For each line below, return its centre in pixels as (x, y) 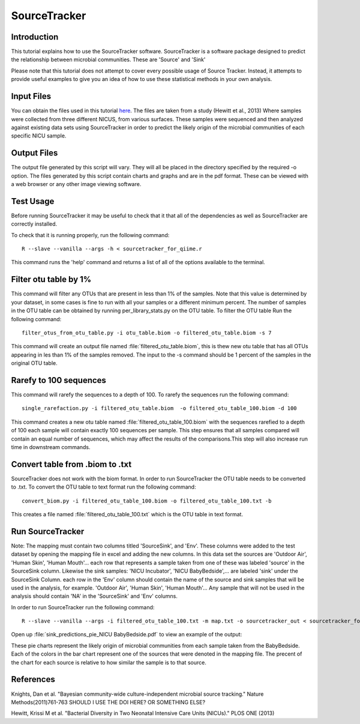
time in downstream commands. (51, 447)
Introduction (35, 37)
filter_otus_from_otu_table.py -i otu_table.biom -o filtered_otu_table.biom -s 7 (147, 333)
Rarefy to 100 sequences (58, 380)
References (33, 679)
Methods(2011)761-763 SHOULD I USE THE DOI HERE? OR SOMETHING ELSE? (108, 702)
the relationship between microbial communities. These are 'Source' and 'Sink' (108, 59)
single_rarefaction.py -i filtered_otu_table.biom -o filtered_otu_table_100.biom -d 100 (159, 409)
